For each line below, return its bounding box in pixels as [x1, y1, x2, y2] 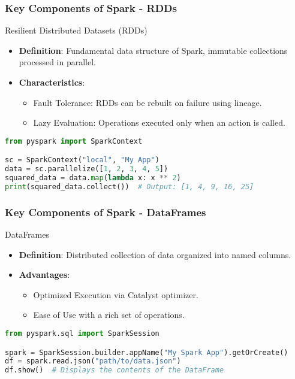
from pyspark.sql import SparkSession [5, 329, 159, 338]
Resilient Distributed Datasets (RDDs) [5, 24, 147, 37]
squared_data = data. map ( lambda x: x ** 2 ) [5, 174, 181, 183]
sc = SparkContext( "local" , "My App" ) [5, 156, 159, 165]
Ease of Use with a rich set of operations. [33, 308, 185, 321]
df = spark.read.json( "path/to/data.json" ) [5, 357, 181, 366]
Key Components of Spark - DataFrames [5, 204, 206, 219]
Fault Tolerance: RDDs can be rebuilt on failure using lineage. [33, 96, 262, 108]
